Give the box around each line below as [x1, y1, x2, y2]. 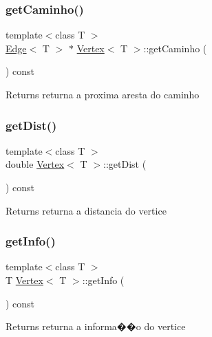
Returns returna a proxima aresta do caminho [6, 87, 200, 101]
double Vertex [6, 157, 65, 171]
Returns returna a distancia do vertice [6, 203, 167, 217]
